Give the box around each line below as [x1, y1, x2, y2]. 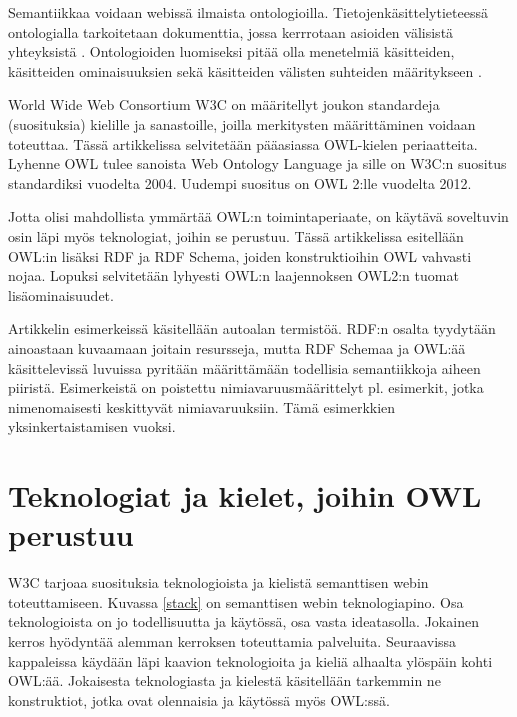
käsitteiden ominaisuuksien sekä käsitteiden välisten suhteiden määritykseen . [8, 60, 482, 81]
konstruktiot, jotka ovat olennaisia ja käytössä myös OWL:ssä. [8, 689, 390, 710]
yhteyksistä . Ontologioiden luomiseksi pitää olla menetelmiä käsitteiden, [8, 41, 455, 62]
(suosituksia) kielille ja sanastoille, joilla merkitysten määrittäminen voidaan [8, 113, 476, 134]
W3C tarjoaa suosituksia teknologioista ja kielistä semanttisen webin [8, 572, 429, 593]
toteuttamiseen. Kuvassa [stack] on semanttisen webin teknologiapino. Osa [8, 591, 464, 612]
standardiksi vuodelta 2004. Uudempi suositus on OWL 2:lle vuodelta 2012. [8, 172, 472, 193]
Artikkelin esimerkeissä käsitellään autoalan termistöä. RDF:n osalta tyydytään [8, 318, 496, 339]
